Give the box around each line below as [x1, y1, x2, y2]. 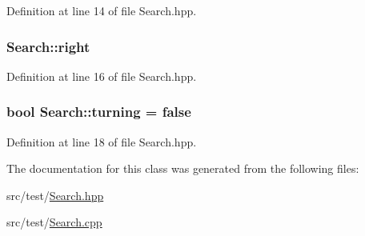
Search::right [6, 36, 90, 56]
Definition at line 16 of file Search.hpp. [6, 67, 197, 84]
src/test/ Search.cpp [6, 214, 102, 230]
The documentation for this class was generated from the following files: [6, 160, 359, 177]
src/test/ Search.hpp [6, 186, 104, 203]
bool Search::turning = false [6, 102, 191, 122]
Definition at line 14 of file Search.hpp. [6, 2, 197, 18]
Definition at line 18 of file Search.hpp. [6, 133, 197, 150]
